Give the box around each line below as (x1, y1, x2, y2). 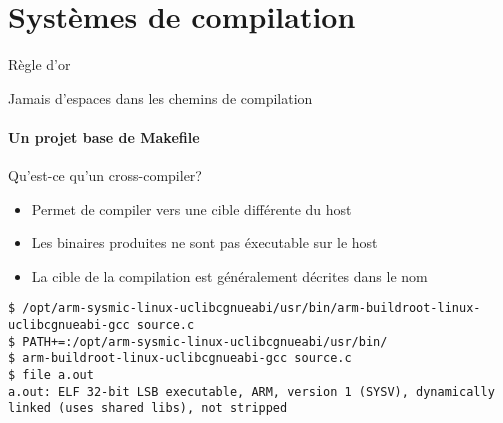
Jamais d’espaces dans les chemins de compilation (8, 87, 313, 108)
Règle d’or (8, 54, 71, 75)
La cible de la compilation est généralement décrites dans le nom (31, 265, 428, 286)
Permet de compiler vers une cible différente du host (31, 198, 352, 219)
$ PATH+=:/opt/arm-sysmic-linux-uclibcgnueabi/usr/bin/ (8, 334, 388, 349)
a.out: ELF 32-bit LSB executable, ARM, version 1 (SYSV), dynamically (8, 384, 495, 399)
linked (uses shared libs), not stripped (8, 401, 288, 416)
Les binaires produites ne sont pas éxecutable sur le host (31, 232, 378, 253)
